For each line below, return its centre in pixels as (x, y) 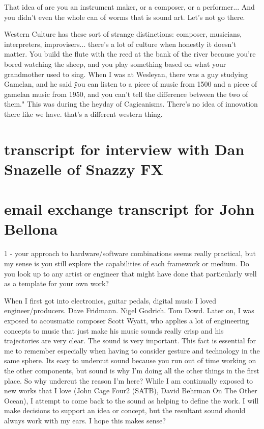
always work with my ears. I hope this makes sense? (85, 420)
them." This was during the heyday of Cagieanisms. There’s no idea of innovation (131, 104)
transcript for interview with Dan (124, 149)
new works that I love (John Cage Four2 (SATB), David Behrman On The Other (131, 390)
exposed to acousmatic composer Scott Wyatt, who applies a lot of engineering (127, 320)
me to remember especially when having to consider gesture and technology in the (132, 350)
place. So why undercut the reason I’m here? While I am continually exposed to (129, 380)
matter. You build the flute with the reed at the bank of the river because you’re (130, 54)
